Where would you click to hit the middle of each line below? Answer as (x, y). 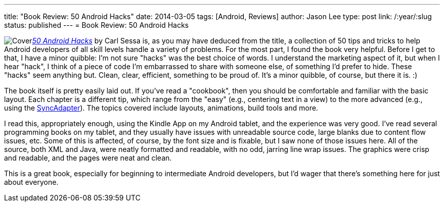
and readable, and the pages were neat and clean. (88, 158)
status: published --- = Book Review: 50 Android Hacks (97, 25)
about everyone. (31, 182)
